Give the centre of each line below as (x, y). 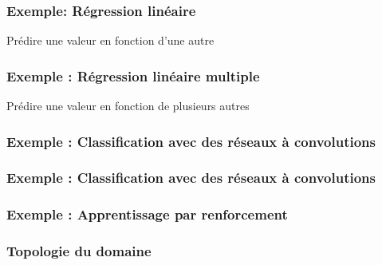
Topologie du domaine (79, 251)
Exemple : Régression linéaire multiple (133, 75)
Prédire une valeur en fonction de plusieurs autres (128, 106)
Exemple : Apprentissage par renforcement (147, 214)
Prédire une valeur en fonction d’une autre (110, 40)
